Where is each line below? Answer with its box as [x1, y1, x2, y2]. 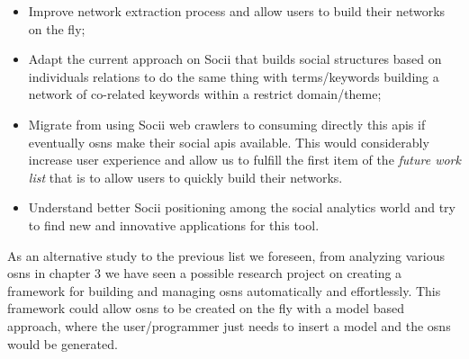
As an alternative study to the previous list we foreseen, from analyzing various [7, 246, 445, 265]
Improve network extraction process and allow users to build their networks [28, 2, 446, 20]
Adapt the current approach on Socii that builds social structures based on [28, 49, 442, 68]
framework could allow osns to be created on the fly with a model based [7, 299, 404, 318]
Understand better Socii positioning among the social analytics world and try [28, 198, 455, 217]
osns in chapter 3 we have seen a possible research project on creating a [7, 264, 402, 283]
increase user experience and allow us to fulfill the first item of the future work [28, 150, 461, 169]
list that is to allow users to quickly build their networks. [28, 167, 343, 186]
